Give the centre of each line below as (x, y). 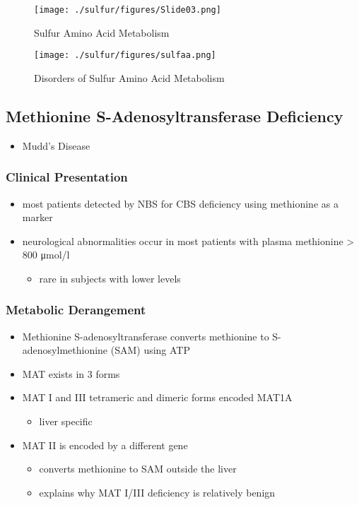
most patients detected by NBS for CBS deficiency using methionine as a (180, 203)
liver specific (66, 421)
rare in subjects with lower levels (110, 278)
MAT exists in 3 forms (71, 373)
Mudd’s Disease (56, 145)
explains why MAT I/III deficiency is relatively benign (157, 492)
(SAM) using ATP (151, 350)
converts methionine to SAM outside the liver (138, 469)
